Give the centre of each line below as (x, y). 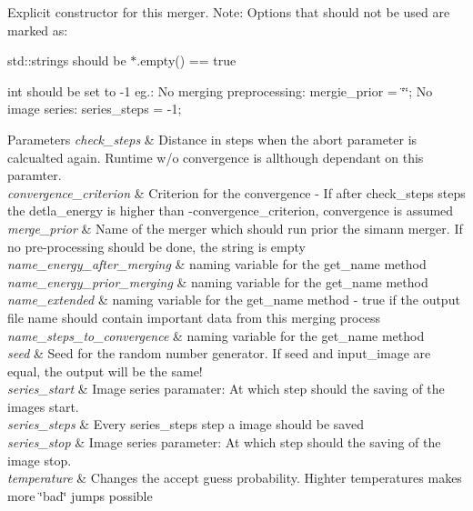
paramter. (35, 175)
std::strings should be (67, 60)
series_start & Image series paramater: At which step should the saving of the (226, 389)
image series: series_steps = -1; (95, 109)
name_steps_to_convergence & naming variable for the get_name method (216, 335)
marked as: (38, 30)
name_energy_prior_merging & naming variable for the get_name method (218, 281)
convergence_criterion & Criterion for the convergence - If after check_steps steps (236, 192)
